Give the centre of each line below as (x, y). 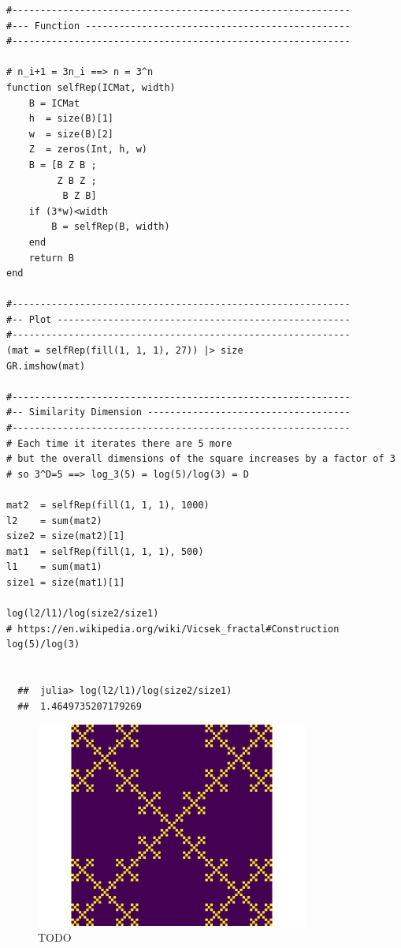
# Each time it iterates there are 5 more (119, 443)
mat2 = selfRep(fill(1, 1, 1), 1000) (108, 505)
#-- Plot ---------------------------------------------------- (178, 319)
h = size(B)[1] (71, 119)
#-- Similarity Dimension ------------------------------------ (178, 412)
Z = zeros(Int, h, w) (88, 150)
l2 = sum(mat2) (54, 521)
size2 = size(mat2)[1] (66, 536)
